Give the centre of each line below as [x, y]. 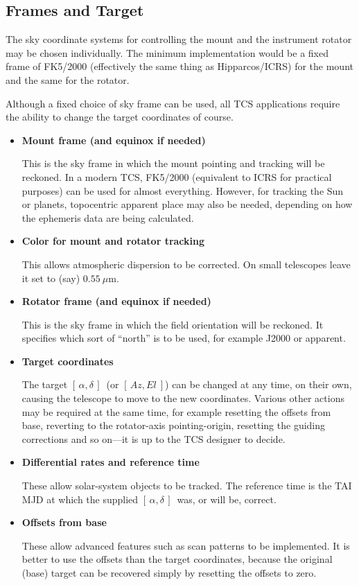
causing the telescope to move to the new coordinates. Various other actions [183, 398]
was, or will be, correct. [227, 499]
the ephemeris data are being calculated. [108, 217]
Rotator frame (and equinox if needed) [116, 301]
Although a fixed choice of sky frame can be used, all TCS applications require [173, 103]
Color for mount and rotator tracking [113, 241]
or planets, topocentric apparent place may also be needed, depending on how [187, 204]
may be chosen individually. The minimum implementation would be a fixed [167, 52]
